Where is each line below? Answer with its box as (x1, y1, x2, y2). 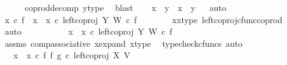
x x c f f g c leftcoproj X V (13, 49, 130, 61)
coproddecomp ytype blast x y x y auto (24, 1, 226, 13)
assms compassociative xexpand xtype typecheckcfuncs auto (4, 36, 243, 49)
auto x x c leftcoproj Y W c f (4, 25, 172, 38)
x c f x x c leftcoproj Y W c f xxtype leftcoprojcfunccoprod (4, 13, 283, 26)
